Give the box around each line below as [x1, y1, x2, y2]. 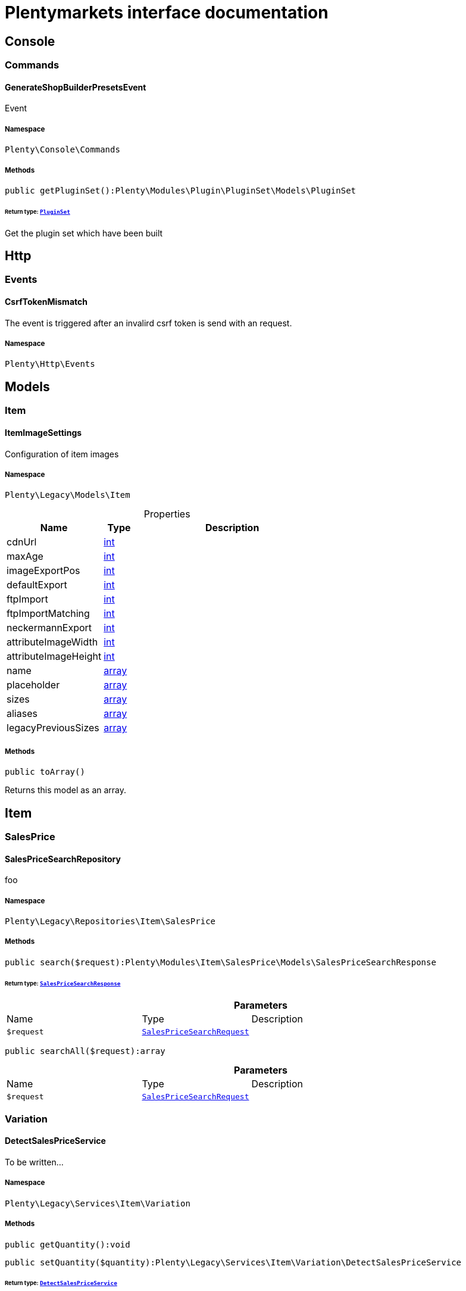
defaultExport [7, 579, 67, 591]
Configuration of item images [5, 448, 119, 459]
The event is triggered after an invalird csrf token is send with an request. [5, 317, 292, 328]
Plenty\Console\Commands [5, 145, 120, 155]
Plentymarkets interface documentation [5, 2, 329, 23]
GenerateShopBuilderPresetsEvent [5, 82, 146, 92]
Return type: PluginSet [5, 208, 70, 215]
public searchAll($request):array [5, 1046, 165, 1056]
